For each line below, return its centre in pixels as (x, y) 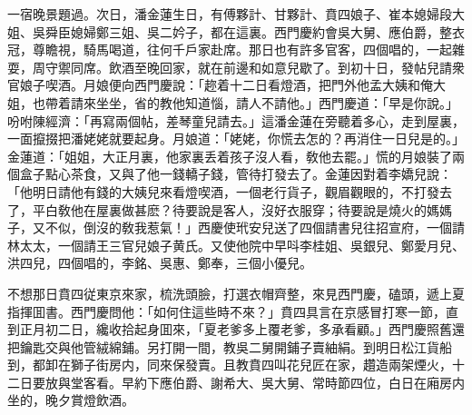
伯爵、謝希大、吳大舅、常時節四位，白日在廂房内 (318, 382)
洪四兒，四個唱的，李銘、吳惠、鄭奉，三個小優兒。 (160, 263)
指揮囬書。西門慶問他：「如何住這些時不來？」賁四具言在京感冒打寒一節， (226, 311)
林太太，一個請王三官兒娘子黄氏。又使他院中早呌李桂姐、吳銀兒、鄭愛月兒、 (236, 245)
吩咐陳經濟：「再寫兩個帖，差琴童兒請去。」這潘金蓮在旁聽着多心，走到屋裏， (236, 120)
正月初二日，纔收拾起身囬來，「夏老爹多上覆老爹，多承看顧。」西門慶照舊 (236, 329)
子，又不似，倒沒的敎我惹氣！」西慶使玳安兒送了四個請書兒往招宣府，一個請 (236, 227)
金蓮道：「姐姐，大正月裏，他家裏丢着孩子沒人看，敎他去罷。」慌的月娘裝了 (230, 156)
